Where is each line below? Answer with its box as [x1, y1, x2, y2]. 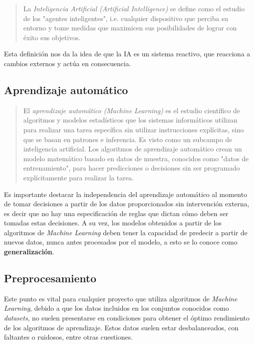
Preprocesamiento [4, 271, 96, 286]
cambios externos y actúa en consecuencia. [4, 58, 131, 68]
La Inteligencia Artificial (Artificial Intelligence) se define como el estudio [23, 3, 245, 13]
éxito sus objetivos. [23, 32, 81, 42]
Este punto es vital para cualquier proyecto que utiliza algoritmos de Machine [4, 293, 237, 303]
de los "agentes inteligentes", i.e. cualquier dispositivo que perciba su [23, 13, 228, 23]
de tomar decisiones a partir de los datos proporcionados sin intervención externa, [4, 198, 250, 209]
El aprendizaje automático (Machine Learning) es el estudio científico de [23, 105, 240, 115]
